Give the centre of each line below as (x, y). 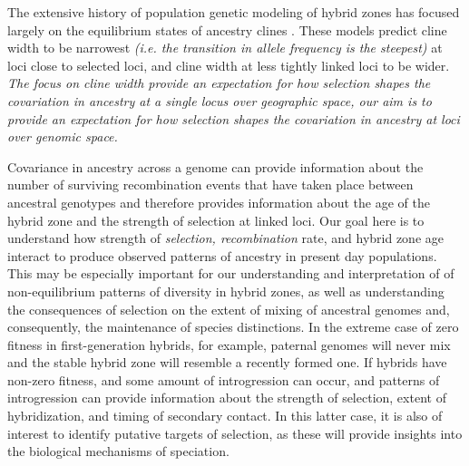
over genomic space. (63, 136)
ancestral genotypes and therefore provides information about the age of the (219, 202)
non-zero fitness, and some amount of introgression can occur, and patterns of (224, 379)
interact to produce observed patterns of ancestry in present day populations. (222, 255)
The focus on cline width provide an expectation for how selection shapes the (219, 83)
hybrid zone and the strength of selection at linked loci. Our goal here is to (216, 220)
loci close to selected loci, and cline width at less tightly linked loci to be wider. (229, 65)
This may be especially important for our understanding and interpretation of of (231, 273)
